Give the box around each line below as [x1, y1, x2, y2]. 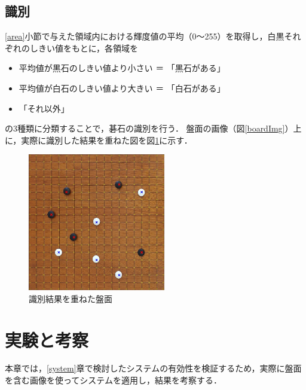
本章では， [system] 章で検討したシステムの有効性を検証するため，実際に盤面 [5, 362, 302, 374]
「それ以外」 [19, 102, 69, 114]
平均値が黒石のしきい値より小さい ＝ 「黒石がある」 [19, 62, 225, 74]
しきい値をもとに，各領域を [29, 41, 139, 54]
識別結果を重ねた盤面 [29, 292, 112, 304]
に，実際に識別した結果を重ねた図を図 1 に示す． [5, 133, 192, 146]
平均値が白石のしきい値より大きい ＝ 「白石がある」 [19, 81, 225, 94]
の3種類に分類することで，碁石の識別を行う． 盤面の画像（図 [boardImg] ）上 [5, 122, 302, 135]
